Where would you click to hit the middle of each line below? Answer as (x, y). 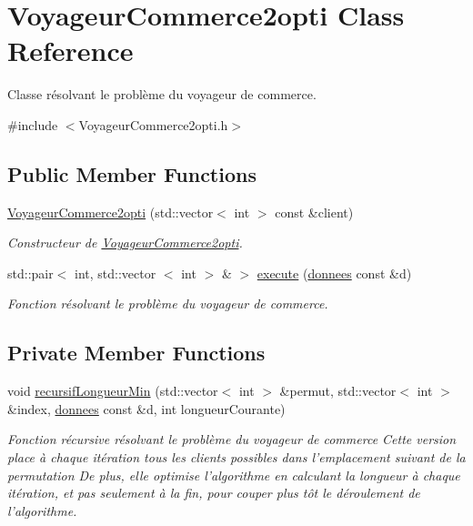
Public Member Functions (132, 173)
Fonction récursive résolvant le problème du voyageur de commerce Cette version (232, 439)
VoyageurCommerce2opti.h (153, 124)
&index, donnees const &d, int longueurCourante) (146, 408)
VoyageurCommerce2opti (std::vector (111, 212)
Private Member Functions (136, 353)
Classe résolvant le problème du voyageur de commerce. (162, 94)
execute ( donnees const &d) (334, 273)
